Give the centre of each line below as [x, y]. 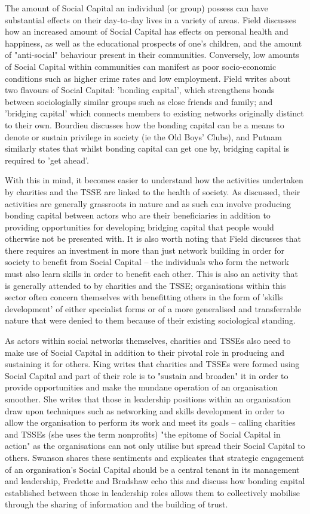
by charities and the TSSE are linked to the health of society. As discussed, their [153, 191]
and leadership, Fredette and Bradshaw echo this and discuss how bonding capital [155, 481]
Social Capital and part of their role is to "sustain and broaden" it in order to [147, 375]
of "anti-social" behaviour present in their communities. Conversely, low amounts [152, 55]
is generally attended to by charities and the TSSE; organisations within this [145, 285]
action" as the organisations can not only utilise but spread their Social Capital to [155, 446]
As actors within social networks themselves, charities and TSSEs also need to [148, 341]
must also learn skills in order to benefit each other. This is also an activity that [152, 274]
